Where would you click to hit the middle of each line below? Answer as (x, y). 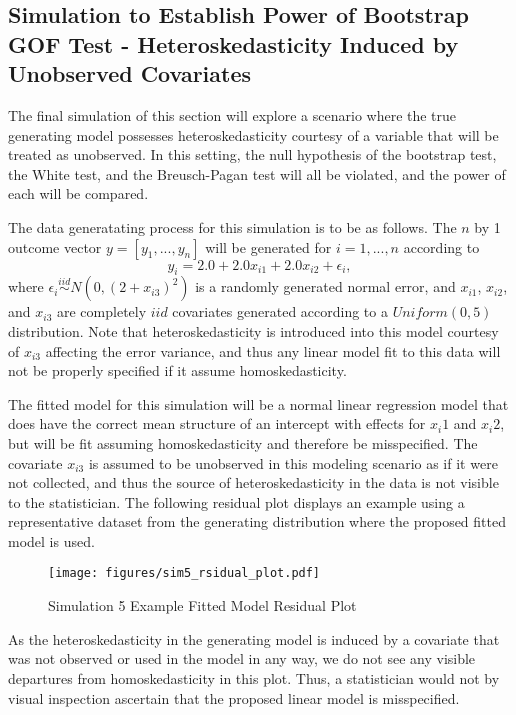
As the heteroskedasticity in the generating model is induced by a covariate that (254, 638)
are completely (101, 311)
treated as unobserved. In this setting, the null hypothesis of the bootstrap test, (252, 154)
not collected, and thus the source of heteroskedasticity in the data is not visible (253, 482)
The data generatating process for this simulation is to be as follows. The (232, 226)
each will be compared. (78, 193)
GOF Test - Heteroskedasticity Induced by (233, 43)
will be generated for (268, 246)
